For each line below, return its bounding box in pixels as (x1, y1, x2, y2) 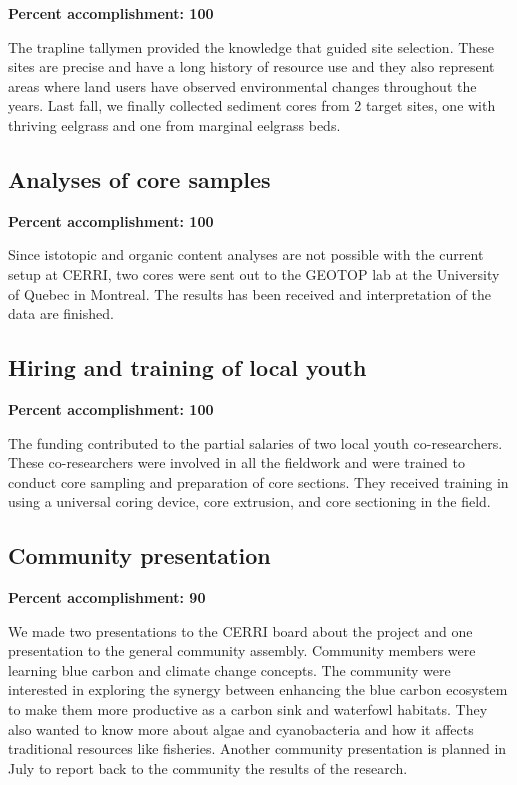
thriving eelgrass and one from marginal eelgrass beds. (8, 114, 341, 135)
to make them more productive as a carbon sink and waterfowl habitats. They (8, 699, 488, 720)
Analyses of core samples (8, 163, 271, 194)
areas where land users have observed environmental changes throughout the (8, 75, 477, 96)
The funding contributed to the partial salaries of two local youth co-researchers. (8, 432, 503, 453)
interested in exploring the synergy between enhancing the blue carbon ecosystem (8, 679, 508, 700)
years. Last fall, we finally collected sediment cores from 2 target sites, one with (8, 95, 496, 116)
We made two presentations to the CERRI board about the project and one (8, 620, 473, 641)
